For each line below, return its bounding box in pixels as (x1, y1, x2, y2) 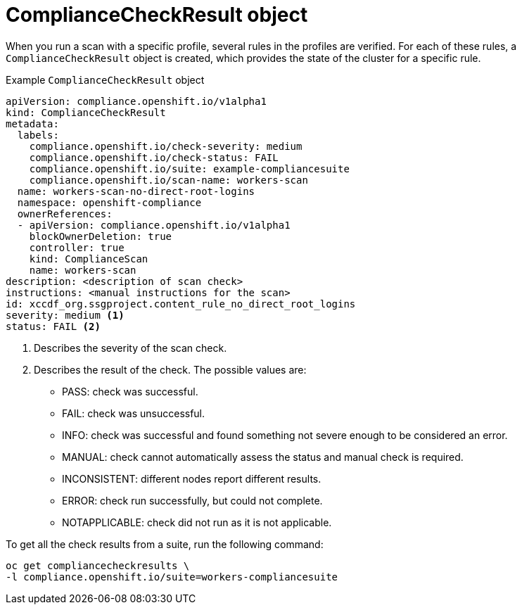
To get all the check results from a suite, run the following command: (6, 538, 324, 550)
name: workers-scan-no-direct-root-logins (17, 185, 255, 197)
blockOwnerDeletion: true (29, 230, 172, 242)
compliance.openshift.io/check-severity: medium (29, 140, 303, 152)
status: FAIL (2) (6, 320, 101, 332)
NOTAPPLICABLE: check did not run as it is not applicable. (62, 516, 332, 528)
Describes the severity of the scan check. (34, 341, 227, 354)
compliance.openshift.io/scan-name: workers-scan (29, 174, 308, 186)
